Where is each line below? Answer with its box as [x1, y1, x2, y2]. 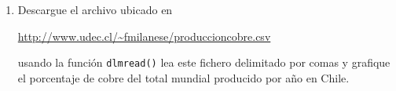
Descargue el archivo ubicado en [17, 2, 173, 17]
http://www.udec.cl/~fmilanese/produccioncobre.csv [17, 27, 271, 44]
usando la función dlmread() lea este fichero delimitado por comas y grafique [17, 54, 390, 71]
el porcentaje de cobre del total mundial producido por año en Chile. [17, 69, 350, 86]
